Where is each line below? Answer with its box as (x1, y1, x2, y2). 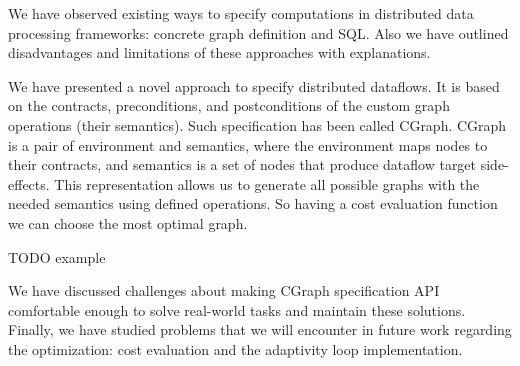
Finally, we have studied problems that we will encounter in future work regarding (8, 319, 512, 340)
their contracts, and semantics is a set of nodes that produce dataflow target (8, 154, 477, 175)
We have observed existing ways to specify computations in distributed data (8, 3, 474, 23)
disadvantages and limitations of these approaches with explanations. (8, 42, 431, 63)
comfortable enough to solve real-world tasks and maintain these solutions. (8, 299, 466, 320)
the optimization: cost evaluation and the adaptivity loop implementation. (8, 338, 463, 359)
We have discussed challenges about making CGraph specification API (8, 280, 440, 301)
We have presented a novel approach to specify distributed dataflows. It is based (8, 75, 500, 96)
